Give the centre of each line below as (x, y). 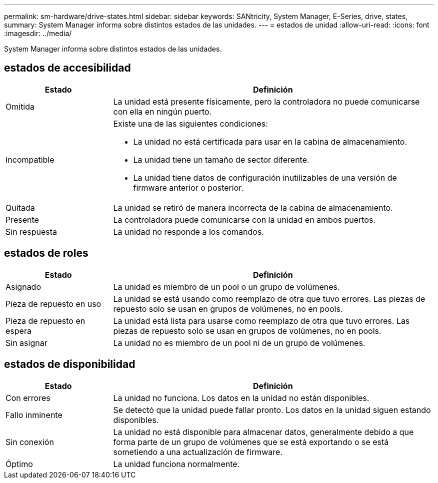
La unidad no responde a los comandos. (188, 231)
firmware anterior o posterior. (188, 187)
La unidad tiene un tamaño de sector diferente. (221, 159)
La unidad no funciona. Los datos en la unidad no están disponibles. (241, 398)
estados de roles (46, 253)
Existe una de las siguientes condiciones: (190, 123)
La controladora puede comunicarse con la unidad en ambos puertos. (244, 219)
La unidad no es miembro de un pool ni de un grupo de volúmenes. (239, 343)
